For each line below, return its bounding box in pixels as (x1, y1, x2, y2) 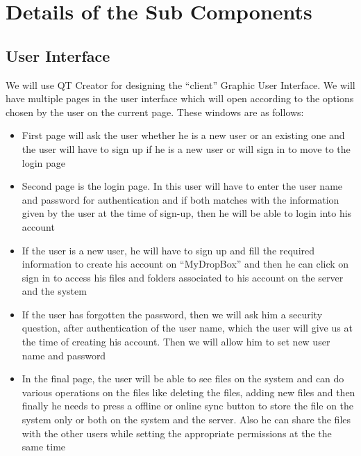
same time (22, 439, 66, 454)
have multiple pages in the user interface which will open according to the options (6, 91, 354, 106)
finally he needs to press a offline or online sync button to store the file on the (22, 398, 354, 413)
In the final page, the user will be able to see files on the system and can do (22, 371, 344, 386)
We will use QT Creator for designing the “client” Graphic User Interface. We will (6, 77, 355, 92)
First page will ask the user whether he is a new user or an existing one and (22, 128, 345, 142)
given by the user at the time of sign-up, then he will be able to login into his (22, 206, 352, 220)
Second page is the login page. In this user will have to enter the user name (22, 179, 343, 193)
